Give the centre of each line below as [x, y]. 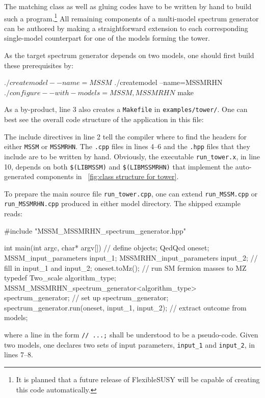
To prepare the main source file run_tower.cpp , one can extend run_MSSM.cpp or [131, 193]
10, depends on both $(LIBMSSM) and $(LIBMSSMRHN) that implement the [119, 166]
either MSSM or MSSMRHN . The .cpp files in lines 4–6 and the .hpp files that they [127, 146]
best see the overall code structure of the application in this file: [104, 119]
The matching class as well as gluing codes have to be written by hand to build [128, 6]
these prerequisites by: [39, 65]
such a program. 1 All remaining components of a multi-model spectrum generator [131, 17]
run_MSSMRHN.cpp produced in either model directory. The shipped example [122, 203]
